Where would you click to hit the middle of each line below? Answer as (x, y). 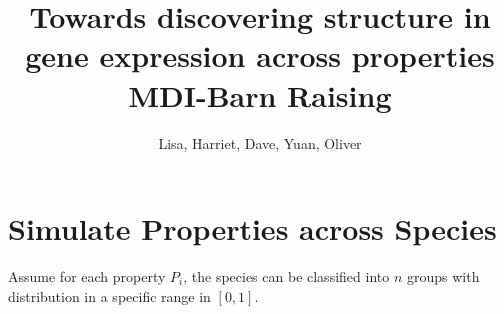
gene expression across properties (260, 55)
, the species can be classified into (286, 276)
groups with (443, 276)
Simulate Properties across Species (252, 228)
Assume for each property (87, 276)
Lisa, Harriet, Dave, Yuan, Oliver (260, 142)
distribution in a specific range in (109, 295)
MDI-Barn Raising (260, 94)
